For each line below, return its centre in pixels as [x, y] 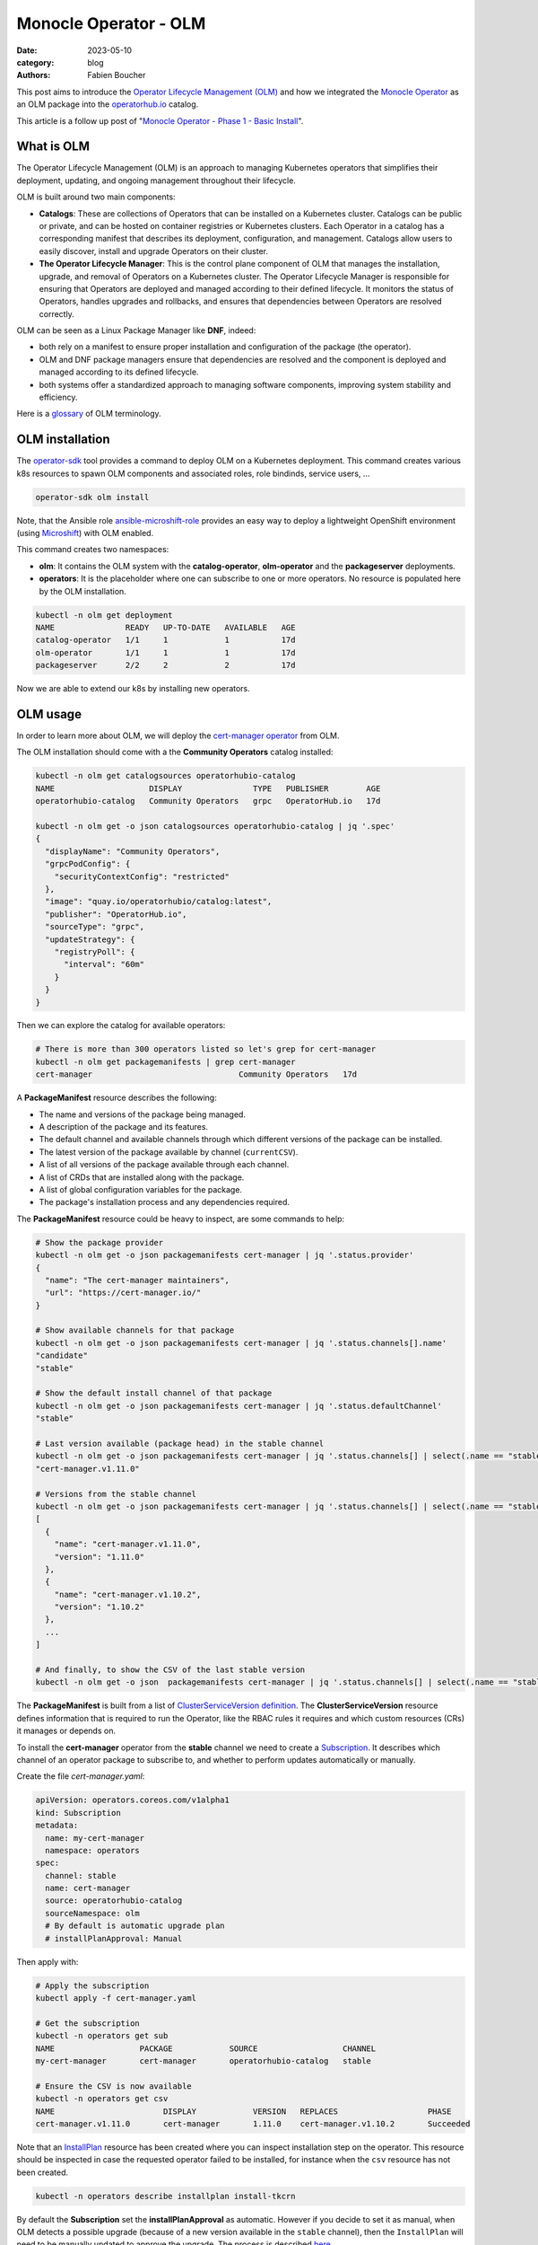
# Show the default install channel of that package [154, 1393]
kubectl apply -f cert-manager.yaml [116, 1998]
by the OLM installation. [83, 591]
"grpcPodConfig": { [88, 864]
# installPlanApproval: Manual [114, 1938]
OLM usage [49, 714]
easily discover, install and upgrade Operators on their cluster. [154, 251]
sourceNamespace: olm [93, 1913]
